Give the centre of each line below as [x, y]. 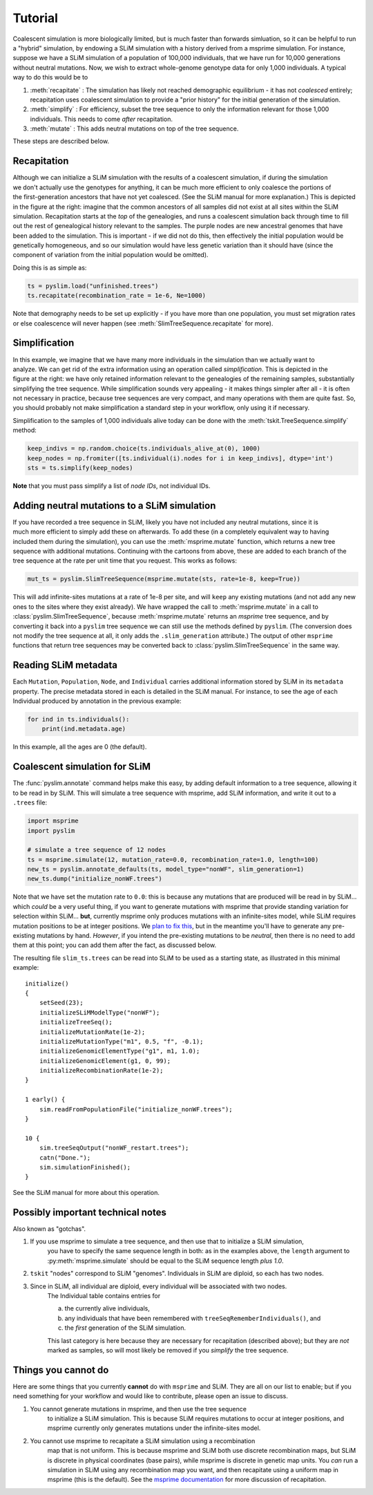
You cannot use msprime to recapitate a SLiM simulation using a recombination [143, 1440]
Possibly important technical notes [90, 1212]
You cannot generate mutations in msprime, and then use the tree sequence [138, 1409]
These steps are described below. [61, 141]
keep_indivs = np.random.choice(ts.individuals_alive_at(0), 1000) [144, 449]
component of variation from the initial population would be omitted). [111, 255]
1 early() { [45, 1100]
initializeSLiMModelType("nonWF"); [99, 1012]
